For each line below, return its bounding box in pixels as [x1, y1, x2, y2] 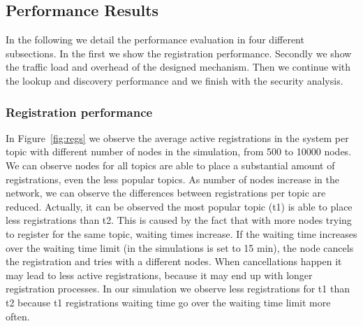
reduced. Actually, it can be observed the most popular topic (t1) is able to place [6, 199, 353, 213]
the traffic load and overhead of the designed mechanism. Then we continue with [6, 59, 351, 74]
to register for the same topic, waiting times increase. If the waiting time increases [6, 226, 357, 241]
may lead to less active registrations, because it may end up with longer [6, 267, 313, 282]
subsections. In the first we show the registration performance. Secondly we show [6, 45, 352, 60]
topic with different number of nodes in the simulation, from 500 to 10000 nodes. [6, 144, 352, 159]
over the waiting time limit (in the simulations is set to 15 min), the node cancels [6, 240, 354, 255]
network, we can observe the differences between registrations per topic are [6, 185, 326, 200]
